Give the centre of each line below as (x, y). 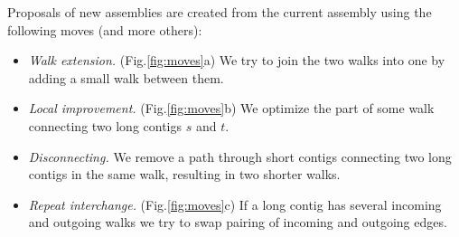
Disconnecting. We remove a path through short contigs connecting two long (240, 156)
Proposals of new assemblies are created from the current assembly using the (220, 12)
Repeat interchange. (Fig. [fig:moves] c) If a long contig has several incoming (235, 204)
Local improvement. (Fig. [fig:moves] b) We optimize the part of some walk (231, 108)
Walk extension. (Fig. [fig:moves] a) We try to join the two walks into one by (237, 60)
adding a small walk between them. (126, 77)
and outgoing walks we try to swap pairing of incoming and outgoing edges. (238, 222)
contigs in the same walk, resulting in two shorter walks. (184, 174)
